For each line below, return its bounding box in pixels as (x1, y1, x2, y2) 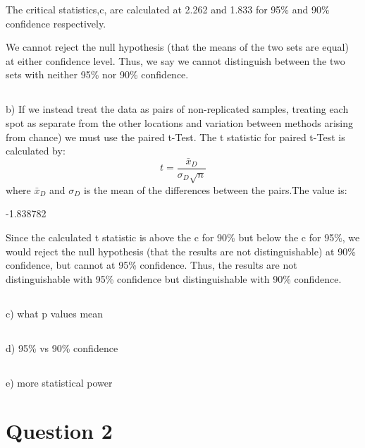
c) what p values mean (6, 305, 104, 320)
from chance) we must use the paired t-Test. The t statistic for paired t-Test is (6, 129, 345, 144)
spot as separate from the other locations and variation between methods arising (6, 115, 353, 130)
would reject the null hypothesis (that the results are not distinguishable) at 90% (6, 243, 356, 258)
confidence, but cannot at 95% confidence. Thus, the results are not (6, 258, 297, 272)
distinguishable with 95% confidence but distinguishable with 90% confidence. (6, 271, 342, 286)
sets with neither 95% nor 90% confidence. (6, 67, 189, 82)
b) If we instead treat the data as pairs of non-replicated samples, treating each (6, 102, 349, 116)
